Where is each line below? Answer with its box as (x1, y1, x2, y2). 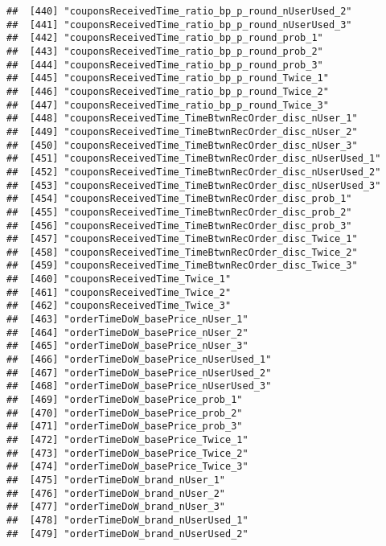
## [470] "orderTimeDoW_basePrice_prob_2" (6, 407, 243, 419)
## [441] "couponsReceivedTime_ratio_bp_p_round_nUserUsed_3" (6, 18, 352, 31)
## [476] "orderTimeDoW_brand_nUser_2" (6, 487, 226, 499)
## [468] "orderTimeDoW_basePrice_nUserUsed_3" (6, 380, 272, 392)
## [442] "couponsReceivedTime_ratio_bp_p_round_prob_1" (6, 32, 323, 44)
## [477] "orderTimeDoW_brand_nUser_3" (6, 501, 226, 513)
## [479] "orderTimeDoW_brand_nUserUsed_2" (6, 528, 248, 540)
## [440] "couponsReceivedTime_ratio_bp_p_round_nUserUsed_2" (6, 6, 352, 17)
